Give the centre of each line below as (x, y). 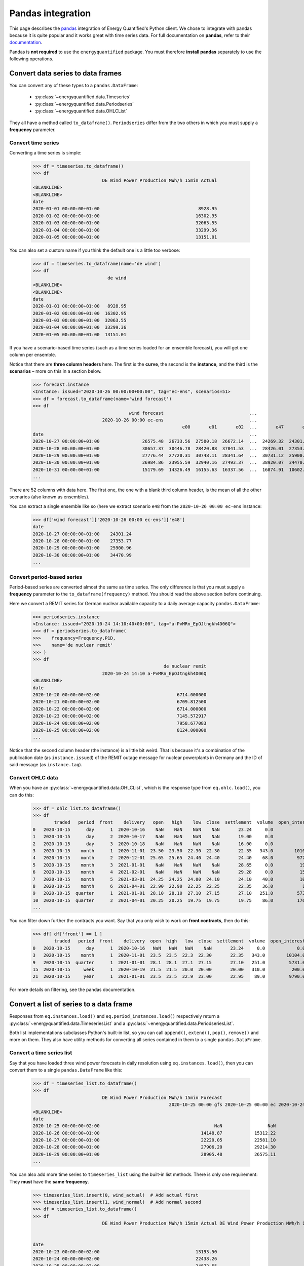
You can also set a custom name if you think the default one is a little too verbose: (95, 250)
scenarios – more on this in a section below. (55, 371)
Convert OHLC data (34, 777)
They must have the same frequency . (49, 1181)
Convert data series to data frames (65, 73)
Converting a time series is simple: (45, 153)
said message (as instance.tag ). (46, 765)
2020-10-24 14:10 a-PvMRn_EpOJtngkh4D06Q (154, 673)
